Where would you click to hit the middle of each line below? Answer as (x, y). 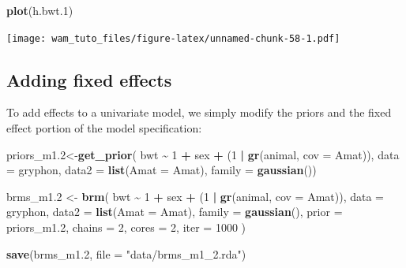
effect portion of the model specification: (104, 128)
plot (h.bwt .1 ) (40, 10)
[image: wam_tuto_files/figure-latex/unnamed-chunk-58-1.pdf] (173, 38)
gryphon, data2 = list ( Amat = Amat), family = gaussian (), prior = (175, 212)
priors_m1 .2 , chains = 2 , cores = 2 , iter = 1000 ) (126, 227)
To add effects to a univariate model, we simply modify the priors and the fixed (199, 112)
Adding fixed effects (89, 79)
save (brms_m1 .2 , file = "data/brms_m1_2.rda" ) (126, 253)
